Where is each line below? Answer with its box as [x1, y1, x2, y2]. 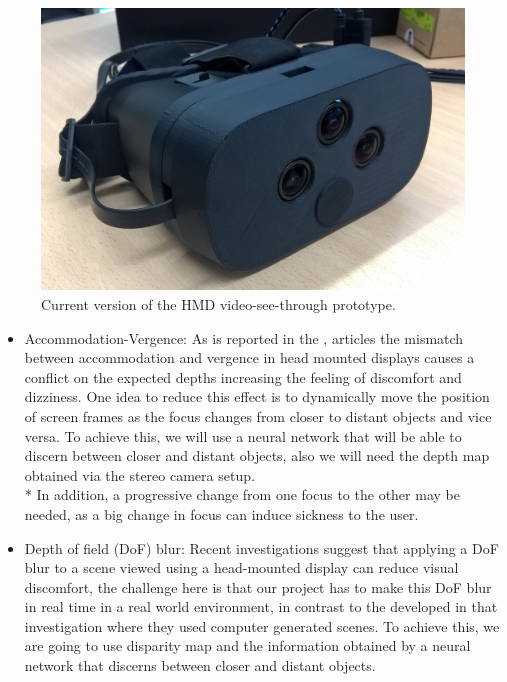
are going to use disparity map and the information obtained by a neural [24, 635, 471, 656]
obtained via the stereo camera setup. [24, 464, 255, 485]
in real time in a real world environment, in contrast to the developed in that [24, 596, 498, 617]
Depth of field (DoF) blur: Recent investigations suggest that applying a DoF [24, 537, 499, 558]
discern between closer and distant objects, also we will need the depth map [24, 445, 490, 466]
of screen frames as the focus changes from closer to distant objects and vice [24, 405, 492, 426]
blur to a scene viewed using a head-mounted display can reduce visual [24, 557, 459, 578]
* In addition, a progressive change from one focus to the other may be [24, 484, 460, 505]
